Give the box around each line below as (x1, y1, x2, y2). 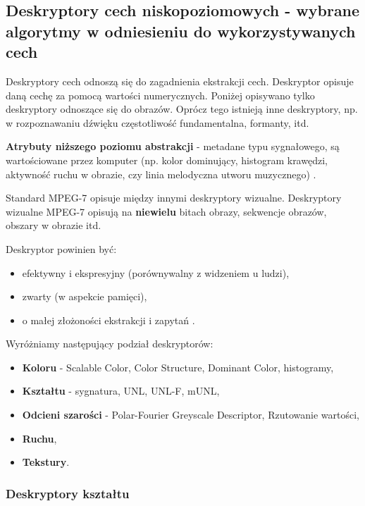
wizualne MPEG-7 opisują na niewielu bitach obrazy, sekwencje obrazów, (6, 204, 327, 218)
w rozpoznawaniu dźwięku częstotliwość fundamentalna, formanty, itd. (6, 115, 309, 130)
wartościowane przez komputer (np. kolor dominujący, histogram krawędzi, (6, 152, 328, 167)
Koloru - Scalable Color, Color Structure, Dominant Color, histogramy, (22, 359, 334, 374)
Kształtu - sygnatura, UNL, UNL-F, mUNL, (22, 383, 220, 398)
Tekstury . (22, 455, 70, 469)
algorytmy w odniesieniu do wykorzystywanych (6, 20, 356, 42)
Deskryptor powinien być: (6, 241, 117, 256)
